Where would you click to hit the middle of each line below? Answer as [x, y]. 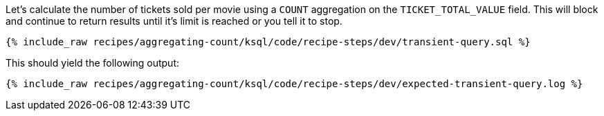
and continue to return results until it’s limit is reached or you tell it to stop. [174, 21]
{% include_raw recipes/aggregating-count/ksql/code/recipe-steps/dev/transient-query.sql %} [268, 42]
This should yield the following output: [93, 63]
